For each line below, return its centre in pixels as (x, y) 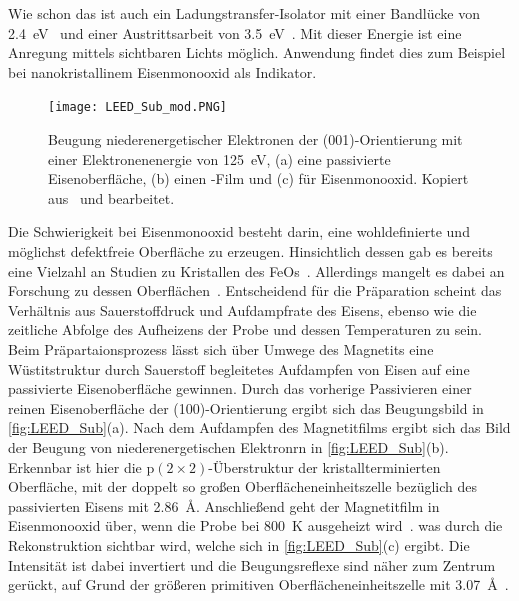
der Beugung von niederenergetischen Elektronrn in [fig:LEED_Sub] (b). (228, 446)
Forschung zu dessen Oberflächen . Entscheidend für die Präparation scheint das (255, 290)
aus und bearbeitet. (111, 197)
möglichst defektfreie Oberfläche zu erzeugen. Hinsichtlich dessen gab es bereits (250, 251)
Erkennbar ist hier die (75, 466)
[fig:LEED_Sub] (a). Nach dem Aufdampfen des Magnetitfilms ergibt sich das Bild (259, 427)
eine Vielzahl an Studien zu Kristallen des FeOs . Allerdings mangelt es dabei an (256, 270)
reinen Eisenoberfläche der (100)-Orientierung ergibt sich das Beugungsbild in (246, 407)
